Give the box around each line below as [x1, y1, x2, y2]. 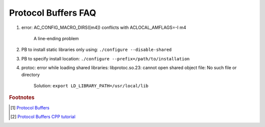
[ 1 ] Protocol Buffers [10, 104, 50, 110]
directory [21, 72, 40, 77]
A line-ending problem [33, 35, 79, 41]
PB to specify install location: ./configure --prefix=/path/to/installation [21, 55, 190, 61]
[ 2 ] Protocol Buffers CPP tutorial [10, 113, 76, 120]
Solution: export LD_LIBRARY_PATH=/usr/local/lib [33, 82, 149, 88]
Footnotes [9, 94, 35, 101]
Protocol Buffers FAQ [9, 7, 97, 18]
